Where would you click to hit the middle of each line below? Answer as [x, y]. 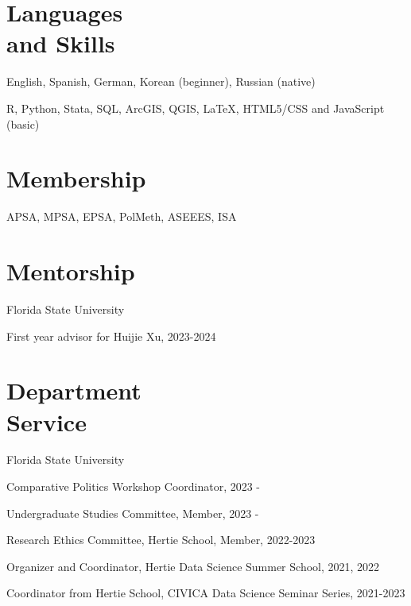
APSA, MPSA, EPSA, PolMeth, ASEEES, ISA [122, 216]
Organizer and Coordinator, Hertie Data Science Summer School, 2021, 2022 [193, 566]
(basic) [23, 124]
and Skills [61, 43]
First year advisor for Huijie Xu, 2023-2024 [111, 336]
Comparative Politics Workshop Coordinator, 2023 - [134, 486]
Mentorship [71, 271]
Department [74, 390]
